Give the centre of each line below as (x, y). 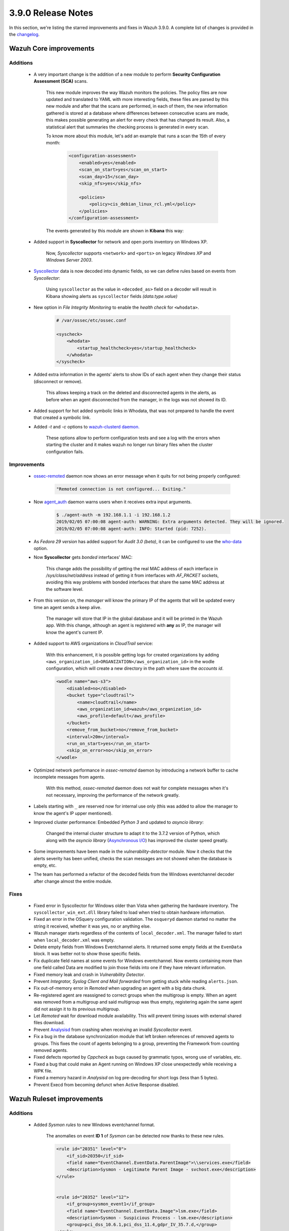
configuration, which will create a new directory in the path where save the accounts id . (135, 668)
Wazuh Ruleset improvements (56, 1099)
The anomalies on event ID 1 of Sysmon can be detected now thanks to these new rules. (135, 1136)
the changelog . (24, 34)
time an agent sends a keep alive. (68, 607)
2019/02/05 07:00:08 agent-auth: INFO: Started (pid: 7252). (131, 529)
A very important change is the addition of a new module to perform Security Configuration (127, 74)
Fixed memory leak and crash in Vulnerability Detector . (89, 974)
